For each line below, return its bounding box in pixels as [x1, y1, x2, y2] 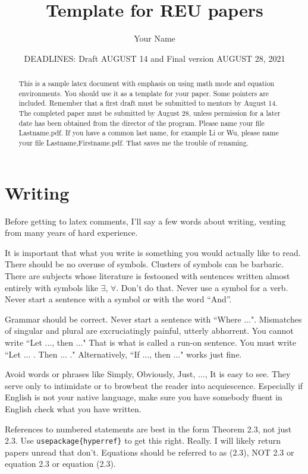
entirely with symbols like [5, 281, 98, 293]
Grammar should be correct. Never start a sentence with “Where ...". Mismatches [5, 312, 302, 325]
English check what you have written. [5, 402, 142, 415]
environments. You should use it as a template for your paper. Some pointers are [18, 88, 269, 98]
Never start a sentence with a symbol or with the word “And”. [5, 293, 232, 305]
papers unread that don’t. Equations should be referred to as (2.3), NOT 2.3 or [5, 445, 294, 458]
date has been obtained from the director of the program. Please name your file [18, 118, 265, 128]
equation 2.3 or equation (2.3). [5, 457, 116, 470]
